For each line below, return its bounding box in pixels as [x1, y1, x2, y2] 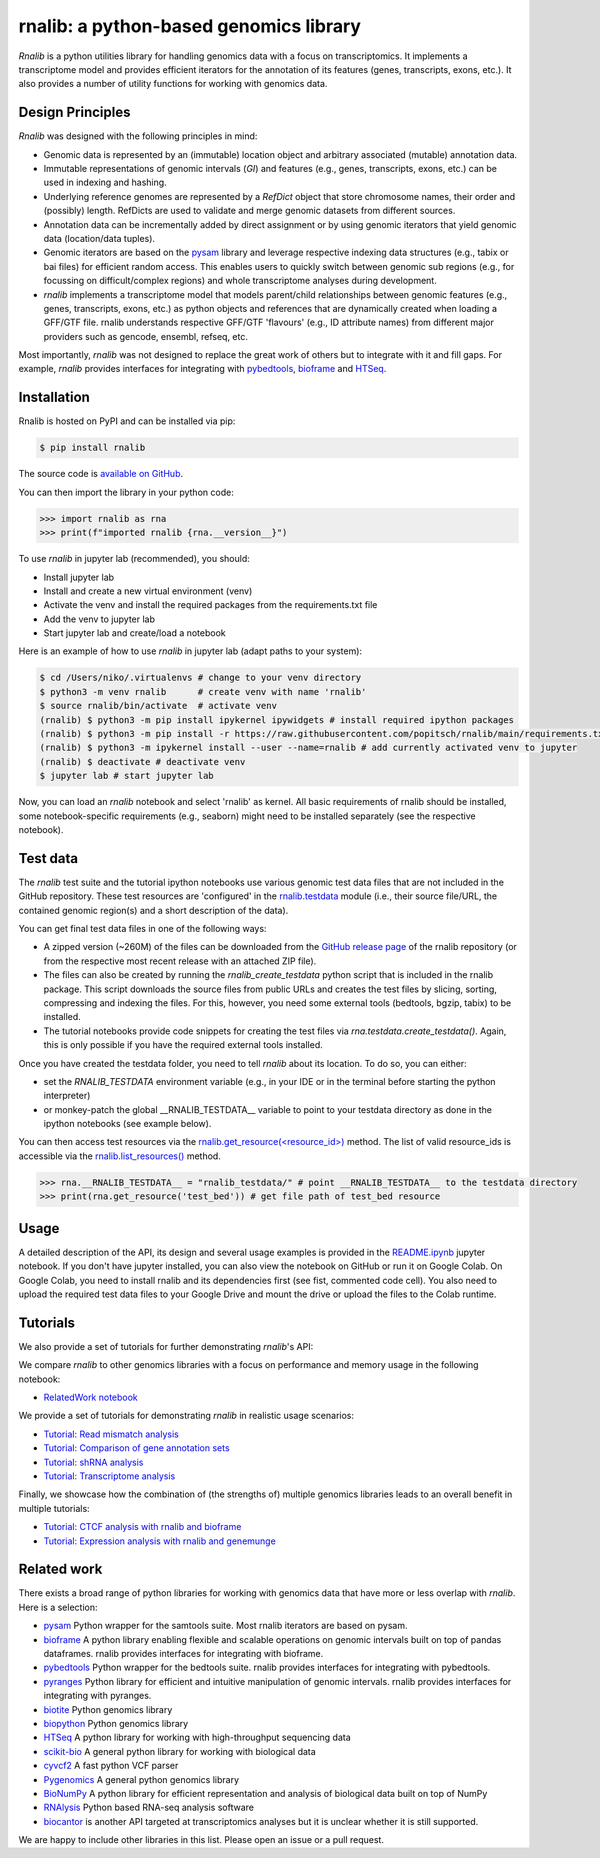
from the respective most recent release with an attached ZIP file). [43, 955, 317, 967]
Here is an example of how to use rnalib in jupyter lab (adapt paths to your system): [18, 645, 363, 657]
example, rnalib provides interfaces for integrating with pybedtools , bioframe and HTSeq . [18, 363, 387, 375]
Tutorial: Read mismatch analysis [43, 1428, 179, 1440]
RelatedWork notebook [43, 1391, 139, 1403]
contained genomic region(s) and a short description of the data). [18, 904, 289, 916]
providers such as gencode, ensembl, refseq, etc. [43, 330, 249, 342]
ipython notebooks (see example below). [43, 1118, 212, 1130]
